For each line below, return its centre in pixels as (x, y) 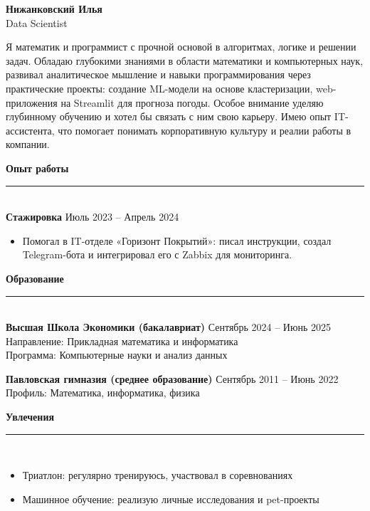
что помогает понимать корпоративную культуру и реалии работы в (205, 130)
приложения (32, 102)
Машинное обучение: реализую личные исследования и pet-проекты (171, 499)
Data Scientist (37, 22)
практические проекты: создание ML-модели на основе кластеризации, (159, 88)
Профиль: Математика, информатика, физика (103, 393)
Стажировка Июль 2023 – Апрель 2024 (92, 217)
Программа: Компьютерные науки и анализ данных (117, 355)
